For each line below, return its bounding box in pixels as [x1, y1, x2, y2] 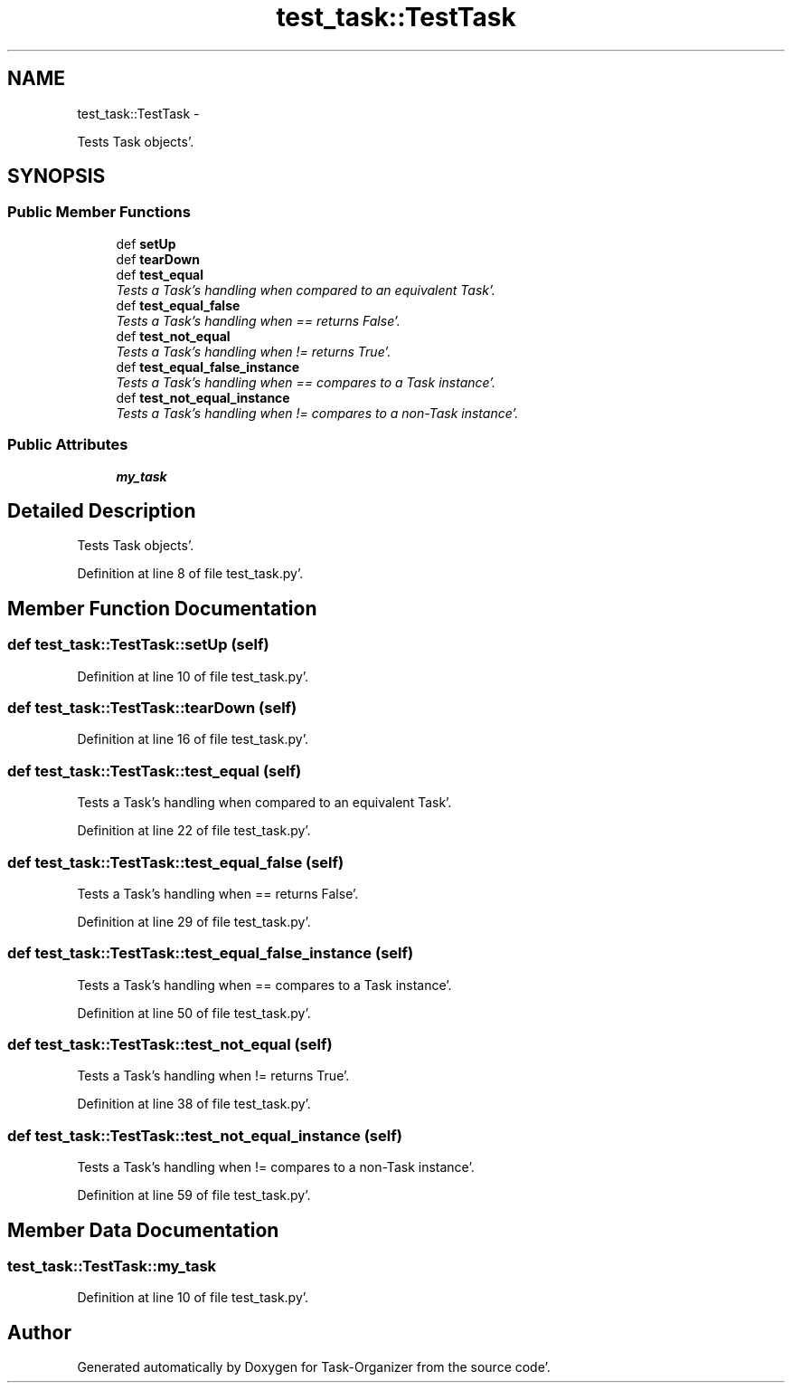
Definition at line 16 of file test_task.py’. [77, 731, 308, 747]
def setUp [116, 235, 176, 252]
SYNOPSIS [7, 165, 106, 188]
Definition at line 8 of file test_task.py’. [77, 566, 304, 582]
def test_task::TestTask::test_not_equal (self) [7, 1035, 333, 1053]
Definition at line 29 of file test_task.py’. [77, 913, 311, 929]
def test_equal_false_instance [116, 358, 300, 375]
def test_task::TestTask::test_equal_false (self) [7, 852, 344, 871]
